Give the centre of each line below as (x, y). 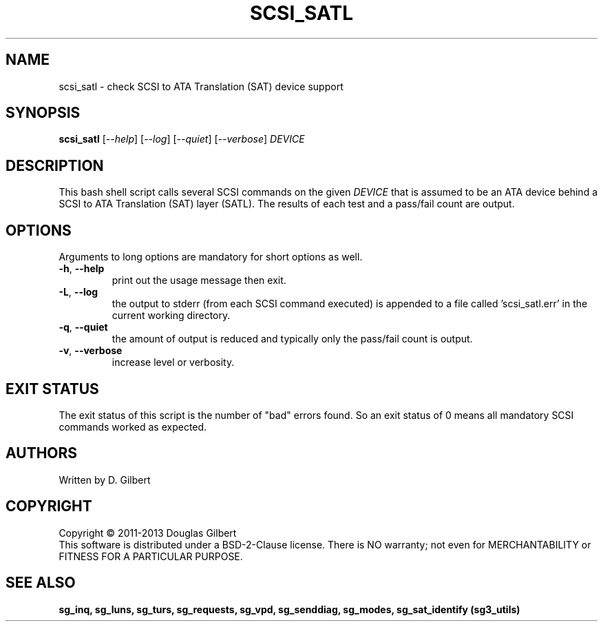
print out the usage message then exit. (199, 280)
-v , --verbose (91, 351)
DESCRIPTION (55, 165)
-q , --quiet (83, 327)
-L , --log (78, 292)
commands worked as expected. (133, 426)
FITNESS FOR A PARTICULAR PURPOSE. (151, 556)
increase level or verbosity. (173, 362)
